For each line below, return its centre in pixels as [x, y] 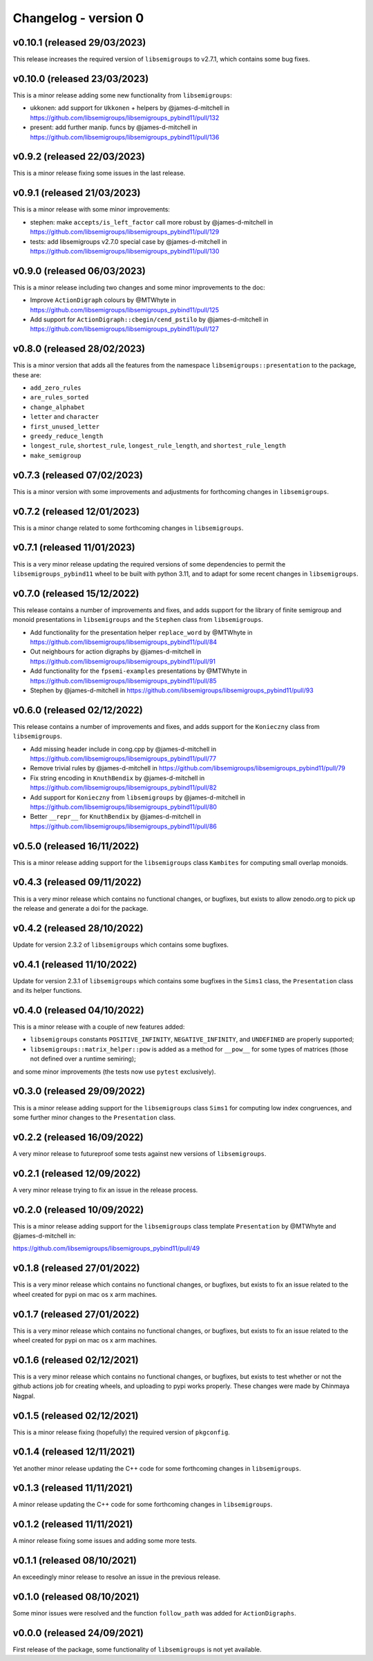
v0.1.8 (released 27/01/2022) [77, 1268]
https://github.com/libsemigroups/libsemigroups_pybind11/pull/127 [124, 329]
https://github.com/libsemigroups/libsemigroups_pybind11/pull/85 [123, 681]
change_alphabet [58, 407]
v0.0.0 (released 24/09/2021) [78, 1633]
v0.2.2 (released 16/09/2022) [78, 1137]
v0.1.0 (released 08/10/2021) [76, 1597]
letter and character [65, 417]
